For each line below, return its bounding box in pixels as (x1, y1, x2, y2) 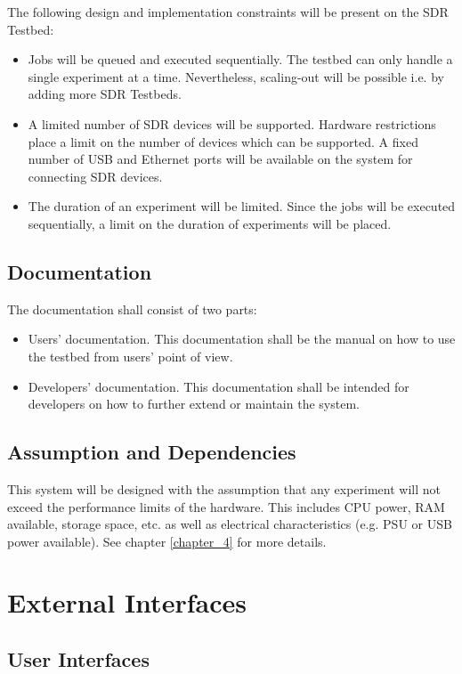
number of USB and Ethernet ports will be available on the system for (28, 150, 413, 168)
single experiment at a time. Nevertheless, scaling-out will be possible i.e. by (28, 67, 444, 85)
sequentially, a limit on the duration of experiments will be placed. (28, 214, 392, 232)
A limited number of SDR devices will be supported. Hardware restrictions (28, 114, 436, 133)
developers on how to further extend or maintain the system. (28, 394, 360, 413)
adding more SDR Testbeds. (28, 85, 182, 103)
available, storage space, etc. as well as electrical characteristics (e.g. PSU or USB (7, 515, 452, 533)
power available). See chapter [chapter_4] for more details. (7, 532, 327, 550)
